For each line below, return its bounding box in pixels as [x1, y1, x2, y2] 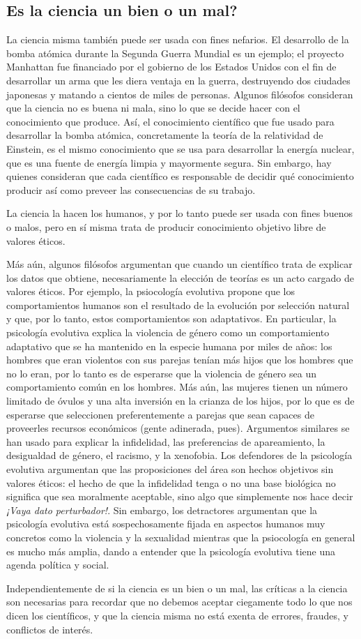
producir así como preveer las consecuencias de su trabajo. [6, 182, 256, 197]
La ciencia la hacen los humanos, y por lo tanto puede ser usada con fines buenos [6, 206, 353, 220]
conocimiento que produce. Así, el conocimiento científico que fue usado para [6, 114, 335, 128]
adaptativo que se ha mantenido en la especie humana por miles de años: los [6, 338, 332, 353]
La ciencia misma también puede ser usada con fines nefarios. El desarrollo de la [6, 32, 349, 47]
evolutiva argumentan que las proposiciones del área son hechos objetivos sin [6, 462, 334, 476]
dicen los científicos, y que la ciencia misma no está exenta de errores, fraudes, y [6, 608, 348, 622]
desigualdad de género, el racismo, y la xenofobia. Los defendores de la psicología [6, 448, 353, 463]
